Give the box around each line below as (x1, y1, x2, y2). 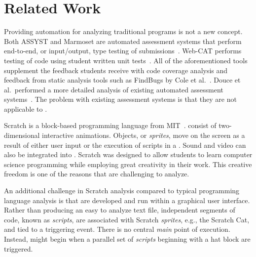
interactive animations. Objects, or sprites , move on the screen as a (42, 130, 245, 140)
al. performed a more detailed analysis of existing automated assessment (4, 84, 223, 94)
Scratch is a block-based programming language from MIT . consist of (4, 120, 217, 130)
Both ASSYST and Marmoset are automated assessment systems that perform (4, 36, 242, 46)
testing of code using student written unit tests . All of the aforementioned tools (4, 55, 248, 65)
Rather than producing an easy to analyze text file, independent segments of (4, 205, 235, 215)
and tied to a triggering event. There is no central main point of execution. (4, 224, 230, 234)
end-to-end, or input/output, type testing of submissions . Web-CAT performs (4, 45, 242, 56)
